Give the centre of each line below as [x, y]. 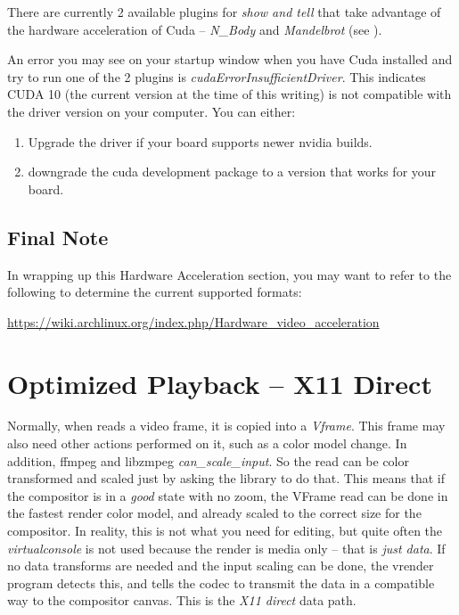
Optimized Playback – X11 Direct [220, 383]
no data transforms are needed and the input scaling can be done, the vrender [221, 566]
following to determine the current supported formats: [155, 292]
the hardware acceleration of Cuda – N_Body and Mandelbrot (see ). [195, 29]
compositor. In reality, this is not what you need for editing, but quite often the [225, 531]
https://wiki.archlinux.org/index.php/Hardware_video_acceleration [193, 321]
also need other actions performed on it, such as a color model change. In [207, 443]
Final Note [58, 237]
